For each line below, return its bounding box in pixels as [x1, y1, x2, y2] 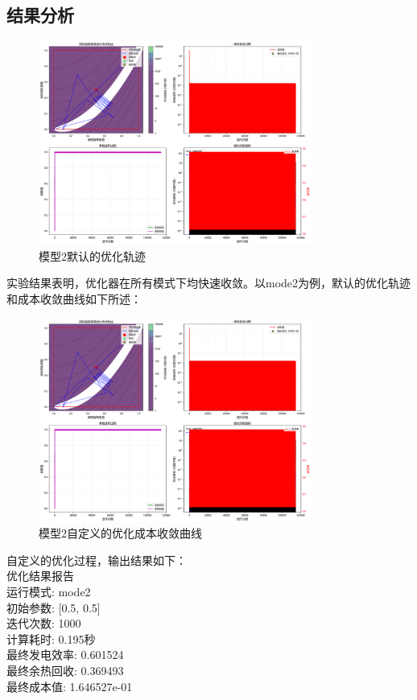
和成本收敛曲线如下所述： [6, 290, 142, 307]
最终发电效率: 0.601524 [6, 646, 124, 663]
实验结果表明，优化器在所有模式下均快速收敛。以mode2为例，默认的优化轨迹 [6, 274, 411, 291]
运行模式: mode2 [6, 583, 91, 600]
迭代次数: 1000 [6, 615, 81, 632]
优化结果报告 [6, 567, 74, 584]
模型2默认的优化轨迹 [39, 247, 146, 264]
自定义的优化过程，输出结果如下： [6, 551, 187, 568]
